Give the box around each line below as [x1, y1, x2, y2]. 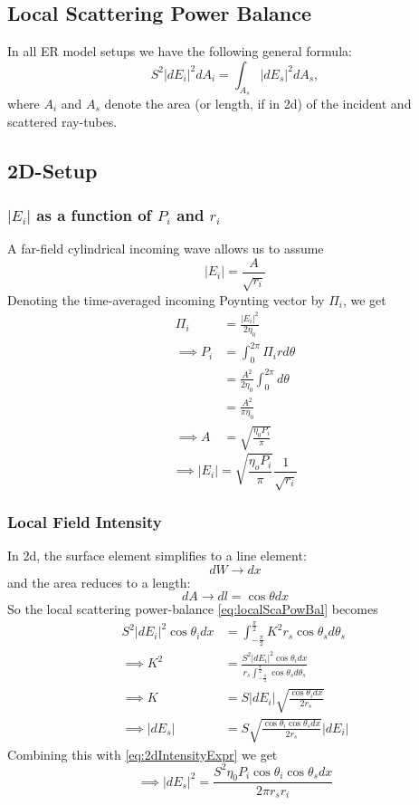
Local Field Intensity [7, 510, 162, 532]
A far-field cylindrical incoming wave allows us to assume [7, 239, 324, 258]
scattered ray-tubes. [7, 111, 118, 130]
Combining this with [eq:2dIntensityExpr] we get [7, 744, 278, 763]
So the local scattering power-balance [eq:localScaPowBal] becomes [7, 599, 378, 618]
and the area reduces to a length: [7, 572, 191, 591]
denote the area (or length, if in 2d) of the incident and [104, 94, 412, 112]
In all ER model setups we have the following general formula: [7, 42, 352, 61]
